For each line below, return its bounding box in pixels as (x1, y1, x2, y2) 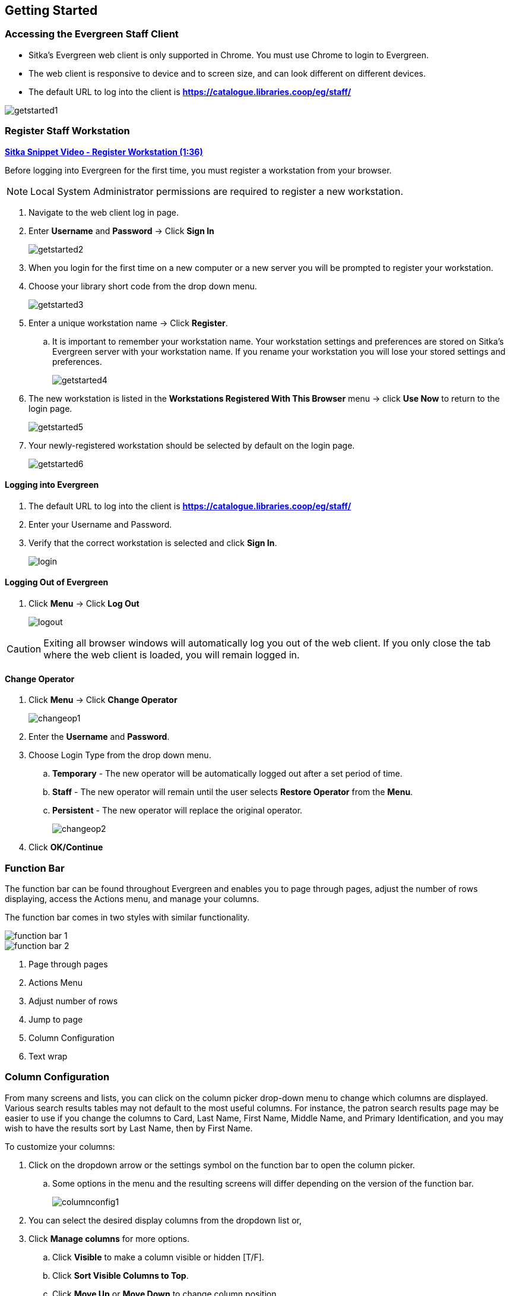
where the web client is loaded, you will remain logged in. (43, 648, 300, 661)
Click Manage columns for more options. (28, 1233, 189, 1244)
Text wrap (28, 1051, 68, 1061)
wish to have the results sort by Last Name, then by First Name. (5, 1122, 253, 1133)
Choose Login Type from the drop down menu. (28, 750, 211, 761)
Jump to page (28, 1014, 83, 1024)
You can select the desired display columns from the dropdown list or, (28, 1215, 302, 1225)
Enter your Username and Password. (28, 519, 172, 529)
